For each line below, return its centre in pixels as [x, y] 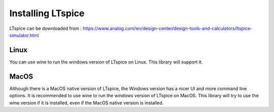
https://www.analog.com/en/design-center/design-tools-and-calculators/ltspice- [168, 28]
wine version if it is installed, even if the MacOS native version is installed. [87, 103]
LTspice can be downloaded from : [46, 28]
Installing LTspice [47, 13]
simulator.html [24, 35]
